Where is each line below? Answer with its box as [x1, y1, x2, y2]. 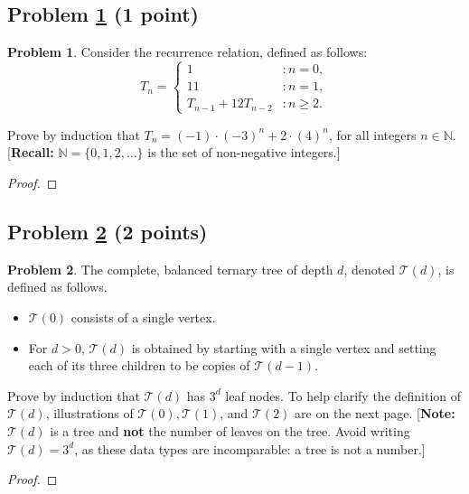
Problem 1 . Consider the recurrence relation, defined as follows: [7, 42, 368, 61]
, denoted [343, 259, 396, 278]
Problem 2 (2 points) [7, 218, 208, 246]
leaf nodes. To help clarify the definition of [225, 386, 462, 405]
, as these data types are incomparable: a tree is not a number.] [74, 439, 426, 458]
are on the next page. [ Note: [295, 404, 455, 423]
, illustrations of [45, 404, 134, 423]
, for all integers [328, 125, 417, 144]
